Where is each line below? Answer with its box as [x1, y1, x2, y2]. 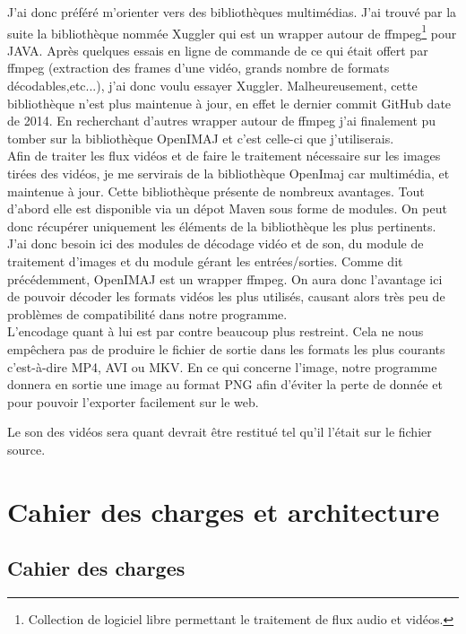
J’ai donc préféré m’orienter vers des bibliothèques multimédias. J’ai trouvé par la [7, 3, 457, 21]
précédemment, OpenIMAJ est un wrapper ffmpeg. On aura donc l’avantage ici [7, 269, 443, 288]
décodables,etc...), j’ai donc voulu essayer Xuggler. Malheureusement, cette [7, 76, 418, 95]
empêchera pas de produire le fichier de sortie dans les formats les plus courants [7, 339, 445, 358]
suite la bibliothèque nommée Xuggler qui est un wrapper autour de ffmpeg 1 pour [7, 21, 457, 42]
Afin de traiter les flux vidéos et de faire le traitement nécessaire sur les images [7, 146, 441, 165]
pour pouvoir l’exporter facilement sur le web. [7, 392, 259, 411]
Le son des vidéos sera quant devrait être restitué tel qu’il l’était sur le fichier [7, 422, 432, 441]
